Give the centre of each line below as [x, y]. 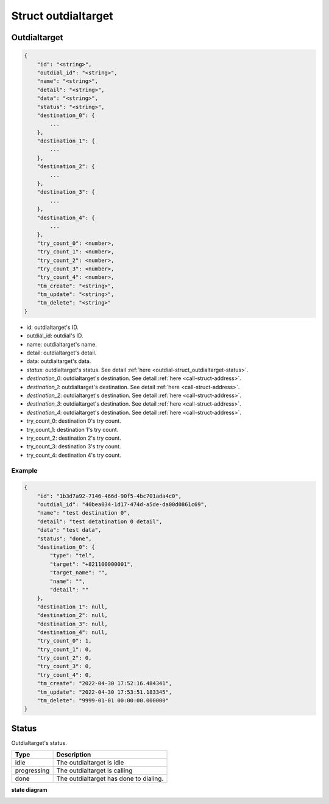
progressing [32, 770]
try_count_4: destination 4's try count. [74, 455]
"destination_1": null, [72, 607]
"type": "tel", [73, 555]
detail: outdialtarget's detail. [62, 353]
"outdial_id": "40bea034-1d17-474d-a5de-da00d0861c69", [122, 505]
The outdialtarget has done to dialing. [110, 778]
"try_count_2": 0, [64, 658]
